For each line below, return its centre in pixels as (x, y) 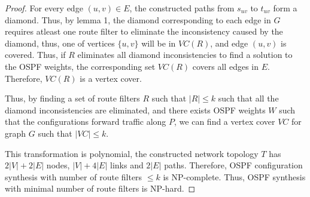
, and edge (229, 43)
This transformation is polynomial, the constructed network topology (132, 153)
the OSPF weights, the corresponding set (80, 66)
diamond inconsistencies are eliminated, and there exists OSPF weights (135, 110)
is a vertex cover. (111, 78)
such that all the (248, 98)
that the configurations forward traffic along (86, 121)
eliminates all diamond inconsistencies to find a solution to (185, 55)
